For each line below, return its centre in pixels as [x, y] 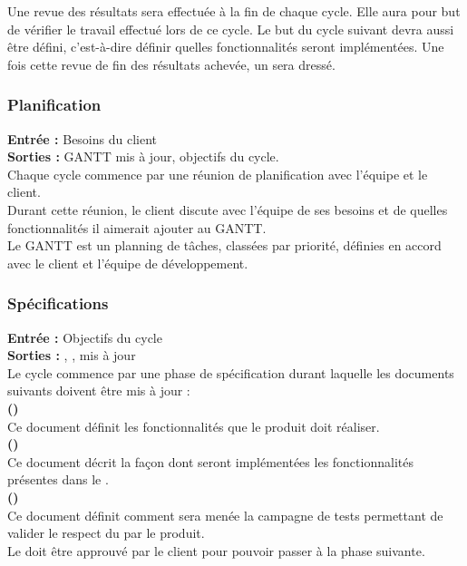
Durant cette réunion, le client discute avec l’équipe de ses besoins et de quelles [228, 209]
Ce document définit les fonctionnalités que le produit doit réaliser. [194, 426]
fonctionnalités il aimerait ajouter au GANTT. [137, 227]
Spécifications [58, 303]
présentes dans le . [58, 479]
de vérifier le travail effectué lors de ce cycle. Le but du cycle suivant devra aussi [231, 29]
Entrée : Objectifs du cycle [85, 337]
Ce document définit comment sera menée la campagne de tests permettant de [225, 515]
